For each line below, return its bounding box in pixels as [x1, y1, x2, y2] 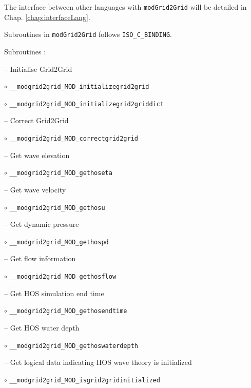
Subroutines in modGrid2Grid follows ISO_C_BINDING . [4, 29, 172, 40]
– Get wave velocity [4, 184, 66, 195]
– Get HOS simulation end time [4, 287, 104, 298]
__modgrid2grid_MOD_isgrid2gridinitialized [9, 376, 160, 384]
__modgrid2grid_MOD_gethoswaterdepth [9, 342, 139, 350]
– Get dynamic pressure [4, 219, 79, 229]
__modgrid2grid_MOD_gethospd [9, 238, 109, 246]
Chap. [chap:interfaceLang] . [4, 11, 90, 22]
